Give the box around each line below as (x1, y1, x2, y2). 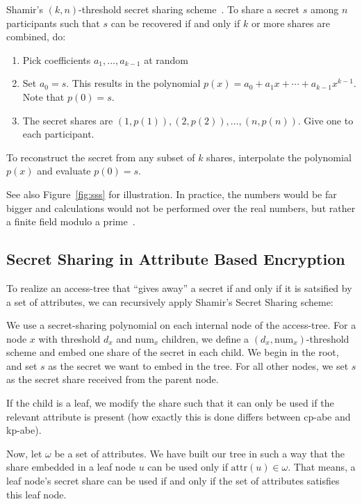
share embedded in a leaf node (6, 460, 136, 474)
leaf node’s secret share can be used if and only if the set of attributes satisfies (6, 473, 340, 488)
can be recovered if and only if (110, 15, 240, 30)
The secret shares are (22, 113, 113, 127)
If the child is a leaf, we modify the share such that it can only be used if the (6, 396, 334, 410)
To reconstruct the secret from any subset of (6, 149, 195, 164)
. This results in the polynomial (66, 76, 201, 90)
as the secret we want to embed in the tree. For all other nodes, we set (48, 358, 349, 373)
